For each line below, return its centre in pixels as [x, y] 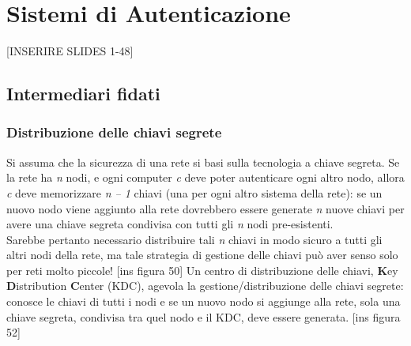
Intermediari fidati [83, 94]
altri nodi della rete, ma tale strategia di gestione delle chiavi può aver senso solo [202, 255]
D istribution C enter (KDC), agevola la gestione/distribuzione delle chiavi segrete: [205, 286]
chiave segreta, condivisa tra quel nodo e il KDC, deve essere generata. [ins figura [204, 316]
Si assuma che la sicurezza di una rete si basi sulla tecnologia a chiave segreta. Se [203, 162]
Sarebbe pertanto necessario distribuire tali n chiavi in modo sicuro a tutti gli [194, 239]
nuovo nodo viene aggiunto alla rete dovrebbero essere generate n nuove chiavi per [205, 208]
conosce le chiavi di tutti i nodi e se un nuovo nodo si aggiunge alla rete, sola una [204, 301]
